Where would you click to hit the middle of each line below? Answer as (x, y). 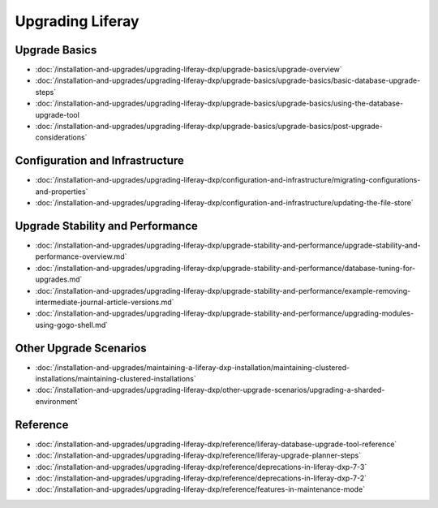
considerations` (61, 137)
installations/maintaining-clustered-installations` (116, 379)
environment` (58, 401)
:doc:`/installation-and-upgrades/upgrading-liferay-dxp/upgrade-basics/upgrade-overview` (189, 70)
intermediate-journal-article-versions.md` (105, 302)
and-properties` (62, 192)
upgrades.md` (59, 279)
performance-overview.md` (81, 256)
